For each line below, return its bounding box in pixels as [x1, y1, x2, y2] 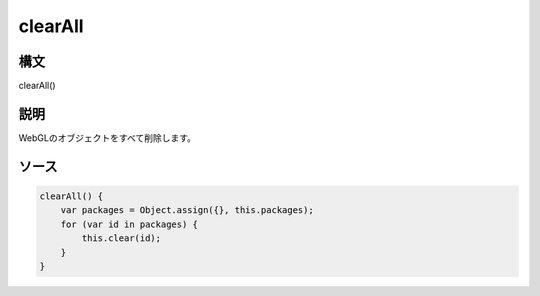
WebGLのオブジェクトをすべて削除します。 [18, 131, 197, 144]
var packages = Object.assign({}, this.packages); [60, 205, 314, 216]
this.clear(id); [81, 233, 162, 244]
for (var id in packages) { [60, 218, 199, 230]
